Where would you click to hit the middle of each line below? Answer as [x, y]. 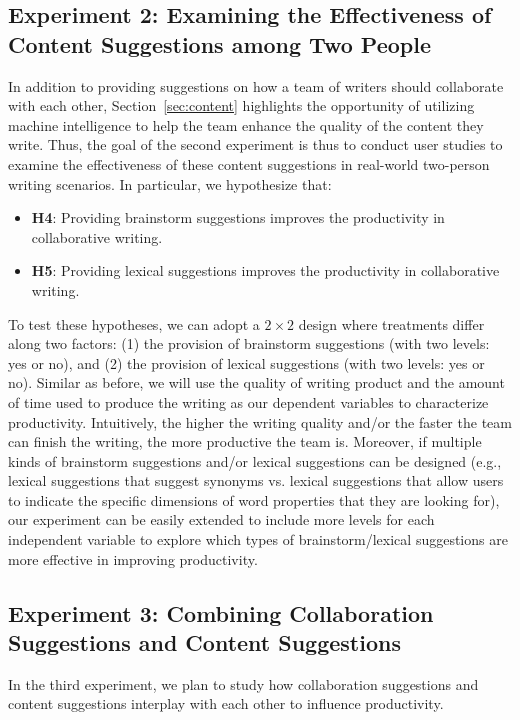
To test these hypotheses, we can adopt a [134, 323]
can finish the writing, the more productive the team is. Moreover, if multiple [245, 441]
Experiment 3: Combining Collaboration [221, 612]
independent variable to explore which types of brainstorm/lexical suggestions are [258, 539]
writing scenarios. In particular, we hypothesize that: [170, 183]
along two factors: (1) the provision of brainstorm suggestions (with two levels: [249, 343]
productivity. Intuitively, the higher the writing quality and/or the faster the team [260, 421]
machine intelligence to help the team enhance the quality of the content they [246, 124]
